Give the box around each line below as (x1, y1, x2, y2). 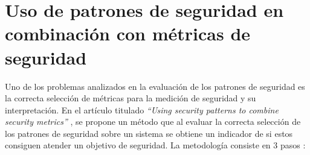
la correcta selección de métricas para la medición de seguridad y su (5, 92, 256, 104)
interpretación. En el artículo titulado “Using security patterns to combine (5, 103, 279, 116)
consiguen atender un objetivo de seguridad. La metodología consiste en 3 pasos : (5, 139, 306, 151)
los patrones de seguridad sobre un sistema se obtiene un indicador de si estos (5, 127, 293, 139)
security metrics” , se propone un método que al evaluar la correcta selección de (5, 115, 301, 128)
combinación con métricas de (5, 21, 251, 46)
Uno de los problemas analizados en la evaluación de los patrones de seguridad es (5, 80, 305, 92)
